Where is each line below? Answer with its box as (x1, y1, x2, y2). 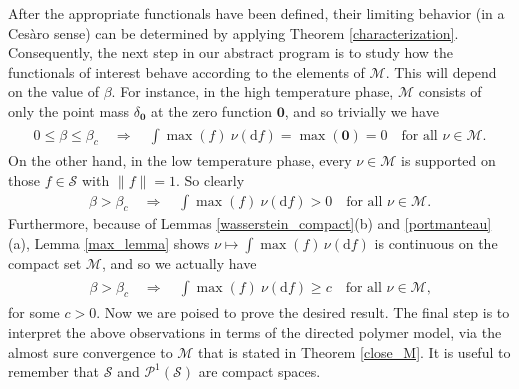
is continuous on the (374, 233, 498, 254)
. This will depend (385, 61, 497, 82)
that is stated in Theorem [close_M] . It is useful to (198, 341, 511, 362)
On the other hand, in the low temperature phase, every (8, 150, 352, 171)
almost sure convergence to (8, 341, 173, 362)
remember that (8, 361, 100, 382)
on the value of (8, 81, 99, 102)
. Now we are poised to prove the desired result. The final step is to (96, 302, 510, 323)
